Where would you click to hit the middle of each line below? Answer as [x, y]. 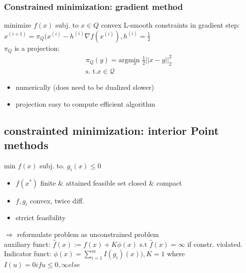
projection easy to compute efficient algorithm [85, 103]
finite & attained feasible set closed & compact [111, 182]
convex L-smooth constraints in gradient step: [171, 25]
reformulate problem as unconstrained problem [88, 234]
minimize [18, 25]
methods [26, 145]
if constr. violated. [215, 244]
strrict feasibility [41, 217]
